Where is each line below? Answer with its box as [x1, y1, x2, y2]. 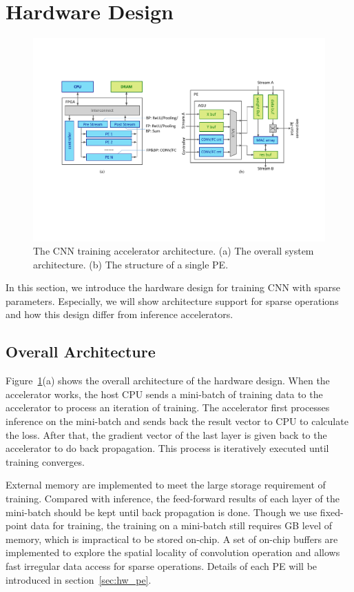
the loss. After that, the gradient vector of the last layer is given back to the [6, 427, 327, 442]
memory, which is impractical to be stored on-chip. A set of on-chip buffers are [6, 531, 338, 546]
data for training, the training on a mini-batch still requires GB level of [30, 518, 332, 533]
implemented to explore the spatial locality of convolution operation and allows [6, 545, 340, 560]
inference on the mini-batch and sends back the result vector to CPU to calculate [6, 414, 348, 428]
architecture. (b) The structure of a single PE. [33, 257, 229, 271]
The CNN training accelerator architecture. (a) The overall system [33, 244, 314, 258]
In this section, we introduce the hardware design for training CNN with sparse [6, 280, 340, 295]
